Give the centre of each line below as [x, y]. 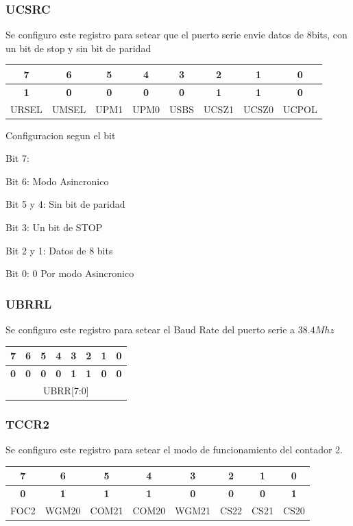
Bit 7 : [17, 158]
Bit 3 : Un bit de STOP [54, 227]
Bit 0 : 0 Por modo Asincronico [70, 273]
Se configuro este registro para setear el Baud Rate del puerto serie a [150, 330]
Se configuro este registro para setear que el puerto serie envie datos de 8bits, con [176, 35]
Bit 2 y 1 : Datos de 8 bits [59, 250]
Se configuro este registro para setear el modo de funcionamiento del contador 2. [174, 450]
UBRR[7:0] [66, 390]
